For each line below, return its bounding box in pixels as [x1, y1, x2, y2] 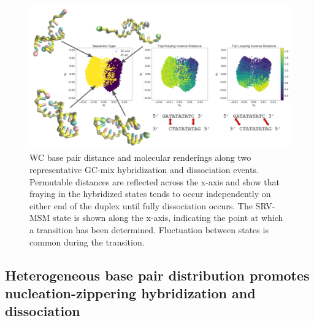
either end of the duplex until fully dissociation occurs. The [29, 199, 253, 212]
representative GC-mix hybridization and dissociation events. [29, 163, 259, 176]
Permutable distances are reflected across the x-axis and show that [29, 175, 280, 188]
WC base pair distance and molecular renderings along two [29, 151, 251, 164]
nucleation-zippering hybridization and [5, 283, 256, 302]
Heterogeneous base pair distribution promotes [5, 265, 310, 284]
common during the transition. [29, 235, 145, 248]
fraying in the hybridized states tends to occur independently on [29, 187, 271, 200]
